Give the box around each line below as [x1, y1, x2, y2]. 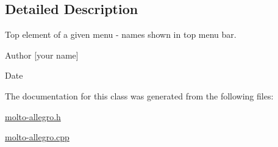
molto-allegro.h [5, 110, 61, 123]
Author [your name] [5, 48, 79, 61]
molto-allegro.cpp [5, 131, 69, 143]
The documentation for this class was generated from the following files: [5, 89, 274, 102]
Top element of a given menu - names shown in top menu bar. [5, 28, 237, 41]
